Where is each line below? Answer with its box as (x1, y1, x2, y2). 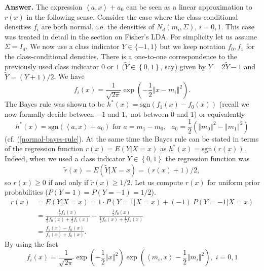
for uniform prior (207, 176, 260, 187)
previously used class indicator (5, 61, 99, 71)
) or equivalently (194, 108, 245, 119)
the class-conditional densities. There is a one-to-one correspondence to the (5, 51, 238, 61)
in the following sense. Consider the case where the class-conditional (26, 11, 238, 22)
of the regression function (5, 143, 84, 154)
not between (130, 108, 169, 119)
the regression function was (165, 153, 250, 164)
